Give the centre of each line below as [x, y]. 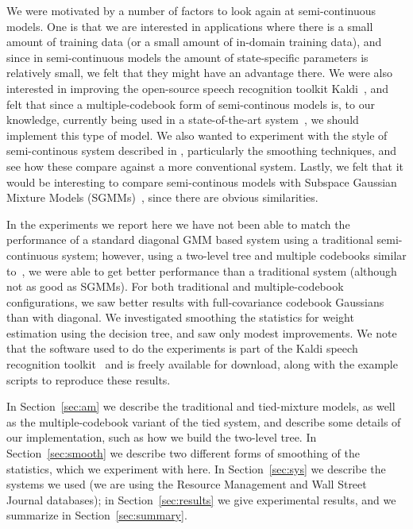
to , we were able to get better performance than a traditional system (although [202, 270]
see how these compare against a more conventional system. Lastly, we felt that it [205, 166]
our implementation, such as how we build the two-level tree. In [162, 437]
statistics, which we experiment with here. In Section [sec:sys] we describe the [196, 468]
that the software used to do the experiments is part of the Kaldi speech [182, 348]
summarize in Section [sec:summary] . [97, 515]
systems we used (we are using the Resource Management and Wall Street [187, 484]
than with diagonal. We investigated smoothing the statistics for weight [180, 317]
